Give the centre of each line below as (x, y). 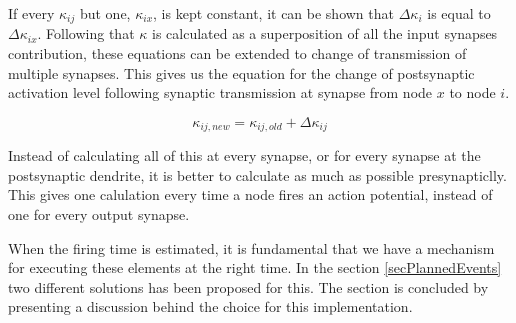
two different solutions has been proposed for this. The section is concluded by (248, 286)
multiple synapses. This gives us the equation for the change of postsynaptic (241, 72)
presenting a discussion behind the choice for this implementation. (210, 306)
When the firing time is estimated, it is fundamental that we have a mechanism (251, 247)
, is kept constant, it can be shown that (273, 13)
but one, (105, 13)
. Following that (86, 33)
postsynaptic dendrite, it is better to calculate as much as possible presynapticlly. (257, 174)
